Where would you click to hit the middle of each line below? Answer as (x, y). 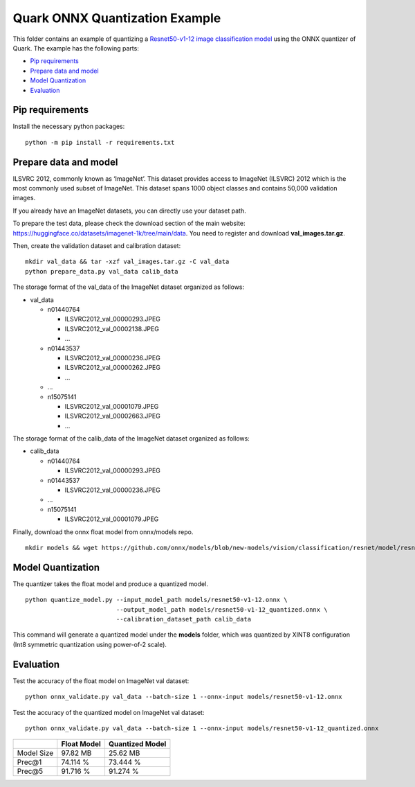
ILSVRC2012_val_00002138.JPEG (112, 328)
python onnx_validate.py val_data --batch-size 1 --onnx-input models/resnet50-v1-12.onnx (184, 697)
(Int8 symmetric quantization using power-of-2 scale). (90, 644)
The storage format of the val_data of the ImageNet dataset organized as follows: (129, 287)
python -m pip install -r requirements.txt (100, 142)
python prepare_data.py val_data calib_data (102, 271)
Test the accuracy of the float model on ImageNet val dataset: (101, 681)
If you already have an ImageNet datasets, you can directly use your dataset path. (129, 211)
